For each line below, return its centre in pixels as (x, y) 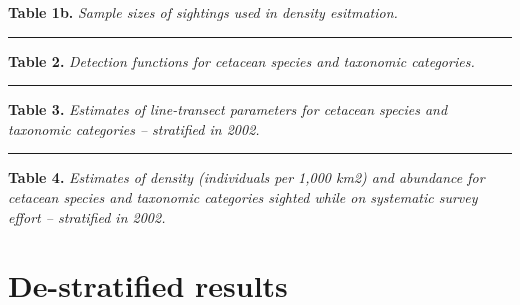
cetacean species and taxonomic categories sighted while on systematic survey (243, 196)
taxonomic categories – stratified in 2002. (134, 128)
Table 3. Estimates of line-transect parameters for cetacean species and (228, 109)
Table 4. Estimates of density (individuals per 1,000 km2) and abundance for (246, 177)
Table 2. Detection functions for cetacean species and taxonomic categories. (241, 60)
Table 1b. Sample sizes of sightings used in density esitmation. (203, 12)
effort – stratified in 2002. (87, 216)
